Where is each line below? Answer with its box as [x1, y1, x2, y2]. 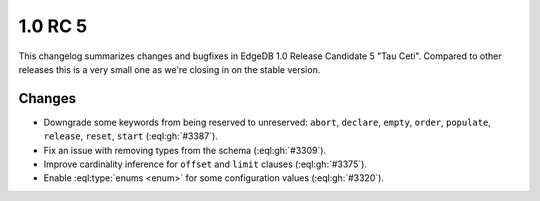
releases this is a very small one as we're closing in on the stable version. [18, 63, 321, 75]
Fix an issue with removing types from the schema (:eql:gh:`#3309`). [43, 144, 327, 156]
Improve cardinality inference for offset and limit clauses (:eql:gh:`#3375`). [43, 158, 367, 170]
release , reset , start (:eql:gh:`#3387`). [43, 130, 219, 142]
